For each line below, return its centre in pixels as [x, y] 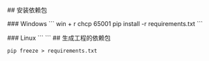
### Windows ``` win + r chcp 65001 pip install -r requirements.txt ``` [105, 24]
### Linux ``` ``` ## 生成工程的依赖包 [59, 38]
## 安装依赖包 [27, 10]
